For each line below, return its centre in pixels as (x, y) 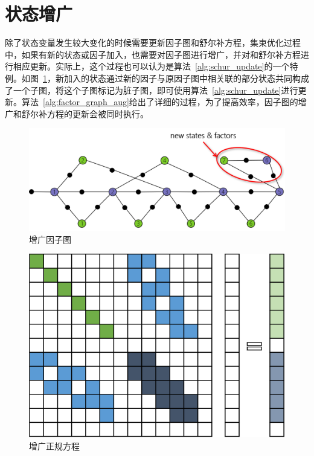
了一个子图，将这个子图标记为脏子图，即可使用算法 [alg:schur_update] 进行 (152, 90)
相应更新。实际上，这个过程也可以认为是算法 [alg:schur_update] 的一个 (151, 66)
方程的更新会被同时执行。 (98, 113)
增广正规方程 (54, 445)
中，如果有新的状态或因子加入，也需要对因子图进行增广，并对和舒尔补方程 (153, 54)
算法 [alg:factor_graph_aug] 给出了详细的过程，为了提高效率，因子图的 (160, 102)
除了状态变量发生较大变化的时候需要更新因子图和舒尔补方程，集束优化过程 (153, 43)
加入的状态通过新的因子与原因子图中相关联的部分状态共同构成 (186, 78)
